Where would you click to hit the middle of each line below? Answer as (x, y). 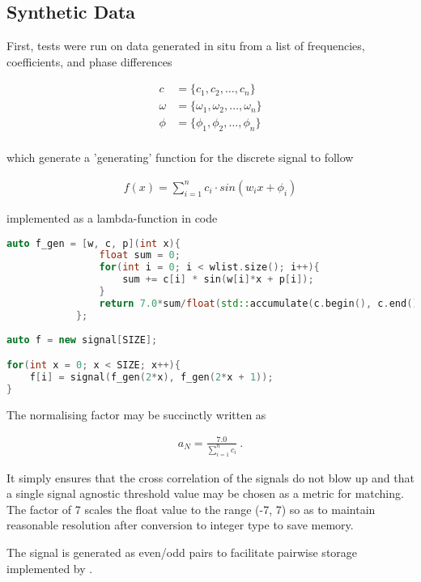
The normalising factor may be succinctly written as (136, 414)
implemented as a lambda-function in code (112, 217)
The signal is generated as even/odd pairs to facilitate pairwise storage (182, 552)
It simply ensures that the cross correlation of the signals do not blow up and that (210, 477)
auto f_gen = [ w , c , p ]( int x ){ (94, 243)
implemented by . (50, 568)
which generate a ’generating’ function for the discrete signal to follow (180, 157)
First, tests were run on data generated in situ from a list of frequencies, (186, 46)
